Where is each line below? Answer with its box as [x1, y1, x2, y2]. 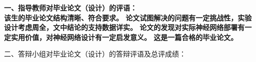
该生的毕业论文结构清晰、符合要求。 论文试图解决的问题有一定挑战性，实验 [4, 12, 252, 22]
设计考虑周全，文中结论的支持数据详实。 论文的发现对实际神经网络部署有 [4, 22, 245, 32]
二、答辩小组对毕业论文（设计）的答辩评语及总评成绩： [4, 48, 186, 59]
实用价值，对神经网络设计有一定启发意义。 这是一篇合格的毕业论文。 [10, 31, 238, 42]
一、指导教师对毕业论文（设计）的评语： [4, 2, 137, 12]
